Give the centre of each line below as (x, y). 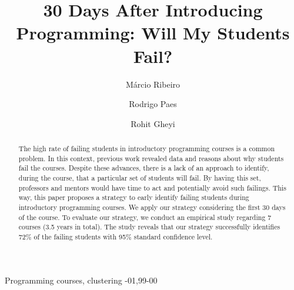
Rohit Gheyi (153, 123)
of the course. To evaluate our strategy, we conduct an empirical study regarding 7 (145, 217)
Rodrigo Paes (153, 104)
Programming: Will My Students (153, 33)
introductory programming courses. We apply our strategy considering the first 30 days (152, 207)
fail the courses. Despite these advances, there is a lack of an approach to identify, (144, 168)
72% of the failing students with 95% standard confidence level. (116, 236)
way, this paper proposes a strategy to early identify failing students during (134, 197)
